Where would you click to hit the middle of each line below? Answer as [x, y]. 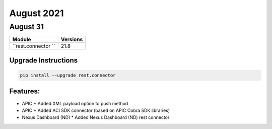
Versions [72, 39]
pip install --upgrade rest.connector [68, 75]
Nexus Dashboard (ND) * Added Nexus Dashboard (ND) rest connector [96, 117]
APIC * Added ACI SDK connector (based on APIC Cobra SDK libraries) [96, 110]
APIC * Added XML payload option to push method [75, 103]
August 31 [26, 27]
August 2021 [37, 13]
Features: [25, 91]
